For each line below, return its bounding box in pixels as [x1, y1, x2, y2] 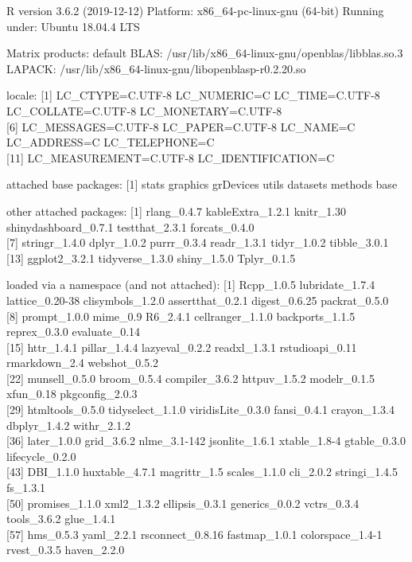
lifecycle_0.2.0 [6, 447, 76, 464]
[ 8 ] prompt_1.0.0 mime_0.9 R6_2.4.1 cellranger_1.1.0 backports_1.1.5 [6, 307, 356, 324]
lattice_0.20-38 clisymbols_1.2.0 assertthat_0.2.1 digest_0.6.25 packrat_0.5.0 [6, 291, 389, 308]
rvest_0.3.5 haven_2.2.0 [6, 541, 125, 558]
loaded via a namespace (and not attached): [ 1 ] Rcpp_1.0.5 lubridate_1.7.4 [6, 276, 375, 293]
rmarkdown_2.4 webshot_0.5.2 [6, 354, 159, 371]
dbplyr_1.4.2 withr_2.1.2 [6, 416, 131, 433]
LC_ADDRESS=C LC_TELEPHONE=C [6, 134, 215, 150]
